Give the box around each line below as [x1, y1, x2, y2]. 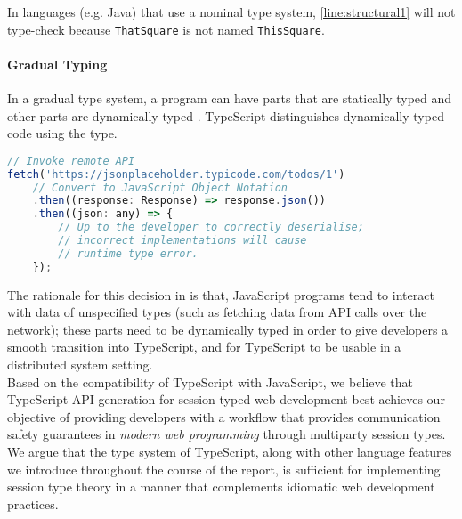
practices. [7, 494, 59, 513]
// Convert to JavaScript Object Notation [32, 181, 288, 194]
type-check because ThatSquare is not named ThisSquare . [7, 20, 325, 38]
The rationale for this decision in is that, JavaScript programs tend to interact [7, 285, 434, 304]
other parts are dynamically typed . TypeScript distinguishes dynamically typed [7, 106, 444, 125]
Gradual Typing [7, 54, 108, 73]
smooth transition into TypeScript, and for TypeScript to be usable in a [7, 337, 401, 356]
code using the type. [7, 124, 118, 142]
